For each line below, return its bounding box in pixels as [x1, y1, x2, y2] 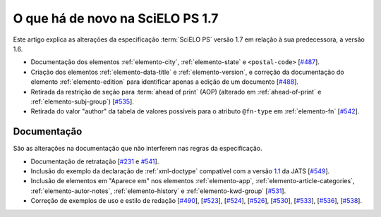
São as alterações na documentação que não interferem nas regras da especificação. [13, 144, 262, 153]
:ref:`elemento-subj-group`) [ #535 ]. [30, 97, 134, 106]
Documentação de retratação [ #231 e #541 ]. [30, 157, 159, 166]
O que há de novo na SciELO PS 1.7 [13, 11, 219, 26]
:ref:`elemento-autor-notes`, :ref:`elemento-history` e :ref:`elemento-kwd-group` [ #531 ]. [30, 187, 286, 195]
